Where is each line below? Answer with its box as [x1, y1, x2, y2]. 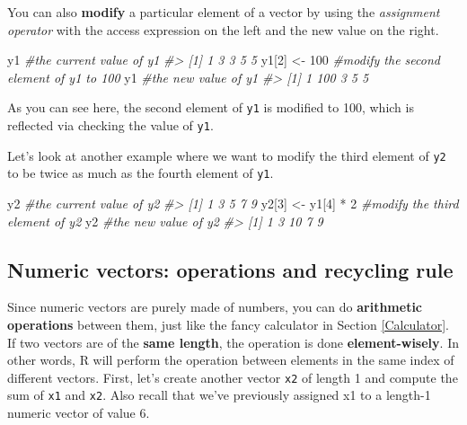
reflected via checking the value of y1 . [7, 116, 214, 135]
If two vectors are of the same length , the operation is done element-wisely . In [7, 332, 459, 351]
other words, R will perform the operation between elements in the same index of [7, 350, 454, 369]
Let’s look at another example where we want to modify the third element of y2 [7, 146, 446, 164]
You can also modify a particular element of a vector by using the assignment [7, 3, 440, 21]
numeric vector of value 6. [7, 403, 150, 422]
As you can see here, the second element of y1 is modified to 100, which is [7, 98, 414, 117]
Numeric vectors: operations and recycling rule [7, 255, 454, 283]
